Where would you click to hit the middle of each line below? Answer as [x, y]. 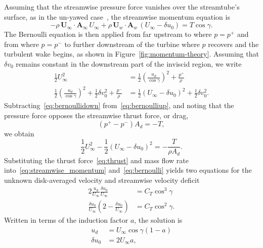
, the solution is [158, 220]
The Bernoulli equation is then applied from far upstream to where [108, 34]
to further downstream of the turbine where [132, 44]
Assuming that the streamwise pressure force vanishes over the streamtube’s [122, 7]
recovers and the [233, 44]
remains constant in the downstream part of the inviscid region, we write [129, 63]
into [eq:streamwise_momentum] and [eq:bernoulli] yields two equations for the [128, 170]
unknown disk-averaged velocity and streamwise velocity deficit [102, 180]
